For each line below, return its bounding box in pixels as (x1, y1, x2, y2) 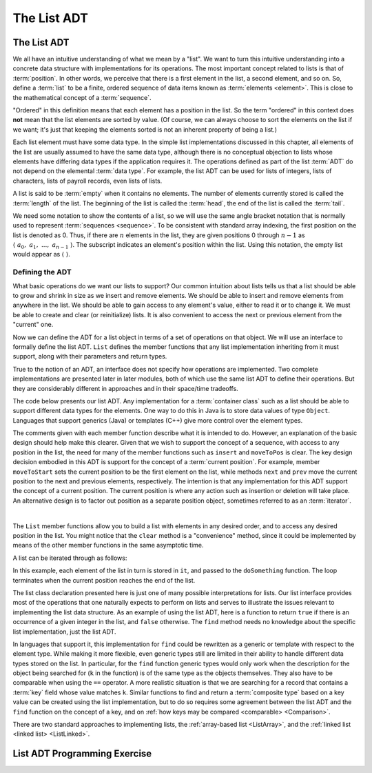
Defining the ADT (12, 268, 72, 277)
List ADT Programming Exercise (12, 748, 152, 760)
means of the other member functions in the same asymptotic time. (12, 541, 204, 550)
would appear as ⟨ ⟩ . (12, 250, 70, 259)
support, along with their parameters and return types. (12, 352, 167, 361)
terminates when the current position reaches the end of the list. (12, 576, 196, 584)
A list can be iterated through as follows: (12, 554, 127, 562)
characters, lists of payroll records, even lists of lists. (12, 177, 163, 185)
